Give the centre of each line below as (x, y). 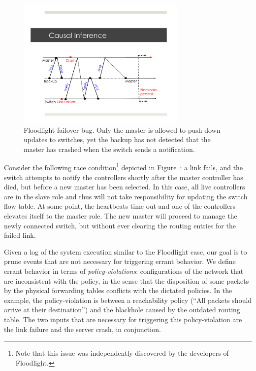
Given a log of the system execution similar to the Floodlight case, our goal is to (126, 251)
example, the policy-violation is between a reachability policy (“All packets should (128, 300)
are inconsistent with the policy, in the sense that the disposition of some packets (127, 280)
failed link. (20, 235)
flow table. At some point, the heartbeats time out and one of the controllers (120, 206)
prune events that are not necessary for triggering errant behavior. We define (120, 261)
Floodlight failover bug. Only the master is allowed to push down (122, 130)
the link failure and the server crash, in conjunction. (82, 329)
